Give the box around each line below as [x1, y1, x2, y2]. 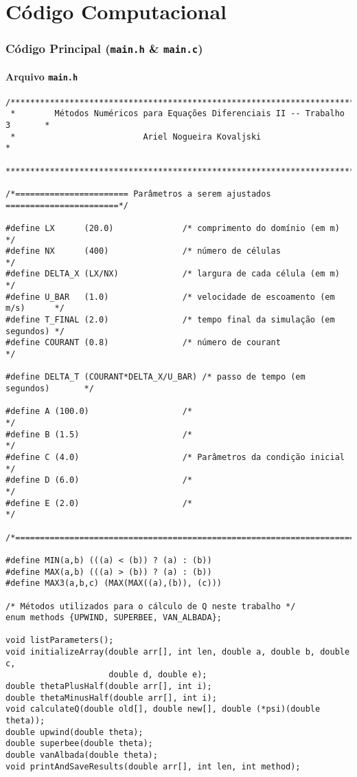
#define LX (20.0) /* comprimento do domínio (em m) [5, 223, 340, 233]
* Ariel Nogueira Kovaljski [10, 131, 262, 142]
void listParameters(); [5, 635, 114, 646]
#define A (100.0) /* [5, 406, 193, 417]
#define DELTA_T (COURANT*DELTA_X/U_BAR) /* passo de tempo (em [5, 372, 306, 382]
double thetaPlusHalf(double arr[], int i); [5, 681, 212, 692]
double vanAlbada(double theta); [5, 750, 158, 760]
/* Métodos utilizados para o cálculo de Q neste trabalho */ [5, 601, 296, 611]
